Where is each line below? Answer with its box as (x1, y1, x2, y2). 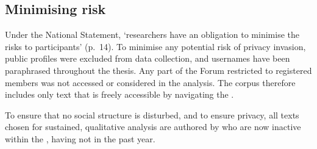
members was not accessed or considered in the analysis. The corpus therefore (5, 76, 296, 89)
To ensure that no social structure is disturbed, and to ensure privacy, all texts (5, 108, 299, 121)
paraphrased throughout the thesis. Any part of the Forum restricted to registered (5, 64, 312, 76)
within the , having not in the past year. (5, 132, 155, 145)
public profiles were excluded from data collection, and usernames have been (5, 52, 290, 65)
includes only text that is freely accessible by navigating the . (5, 88, 234, 101)
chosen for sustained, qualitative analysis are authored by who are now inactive (5, 120, 301, 133)
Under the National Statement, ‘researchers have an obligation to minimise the (5, 28, 299, 41)
